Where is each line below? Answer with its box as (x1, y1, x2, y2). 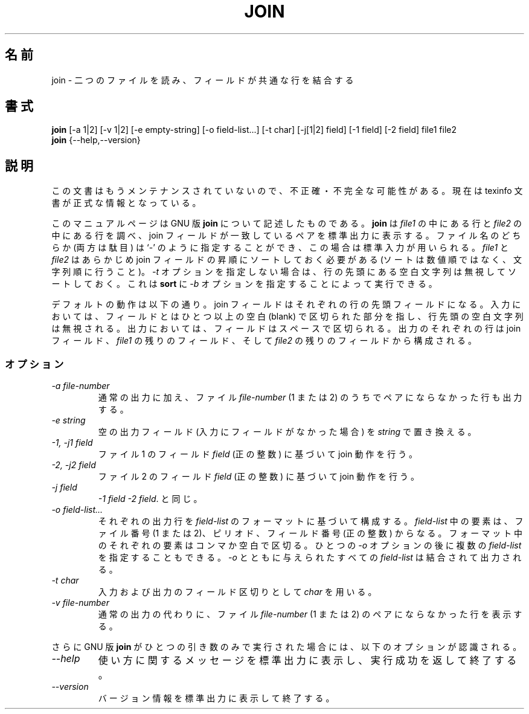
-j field (51, 482, 77, 493)
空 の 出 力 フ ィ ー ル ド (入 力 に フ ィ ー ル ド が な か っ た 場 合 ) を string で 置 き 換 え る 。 (98, 426, 476, 437)
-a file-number (51, 381, 110, 391)
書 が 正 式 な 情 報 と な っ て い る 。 (51, 198, 201, 208)
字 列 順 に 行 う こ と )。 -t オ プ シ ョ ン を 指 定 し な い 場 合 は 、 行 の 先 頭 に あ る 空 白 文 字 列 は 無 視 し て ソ (51, 266, 516, 277)
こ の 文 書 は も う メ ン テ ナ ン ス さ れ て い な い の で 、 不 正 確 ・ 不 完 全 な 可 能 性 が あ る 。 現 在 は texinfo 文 (51, 185, 523, 196)
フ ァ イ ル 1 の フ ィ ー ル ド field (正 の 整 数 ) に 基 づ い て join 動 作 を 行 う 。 (98, 449, 418, 460)
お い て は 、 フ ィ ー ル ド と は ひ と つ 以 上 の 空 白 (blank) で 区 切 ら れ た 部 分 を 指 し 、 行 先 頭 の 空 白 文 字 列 (51, 311, 524, 322)
